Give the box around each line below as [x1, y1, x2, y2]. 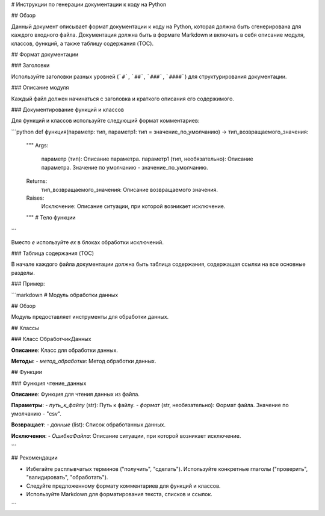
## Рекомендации [11, 454, 58, 461]
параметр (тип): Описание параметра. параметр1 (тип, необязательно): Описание [41, 155, 253, 162]
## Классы [11, 324, 39, 331]
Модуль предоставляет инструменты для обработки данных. [11, 313, 169, 321]
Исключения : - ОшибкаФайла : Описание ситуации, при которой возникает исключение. [11, 432, 241, 439]
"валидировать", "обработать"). [26, 474, 108, 481]
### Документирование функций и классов [11, 106, 125, 113]
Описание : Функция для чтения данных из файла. [11, 391, 140, 398]
